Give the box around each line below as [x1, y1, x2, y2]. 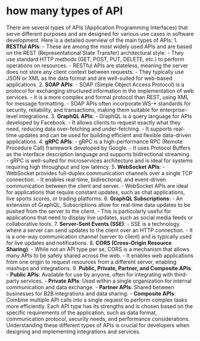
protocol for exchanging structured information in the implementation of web [6, 87, 194, 94]
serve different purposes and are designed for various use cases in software [6, 30, 194, 37]
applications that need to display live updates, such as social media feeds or [6, 213, 193, 221]
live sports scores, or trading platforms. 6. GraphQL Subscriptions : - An [6, 195, 183, 202]
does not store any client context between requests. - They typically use [6, 68, 185, 75]
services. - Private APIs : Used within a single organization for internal [20, 277, 192, 284]
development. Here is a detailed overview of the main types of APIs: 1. [6, 36, 178, 44]
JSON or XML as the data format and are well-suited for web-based [6, 75, 173, 82]
